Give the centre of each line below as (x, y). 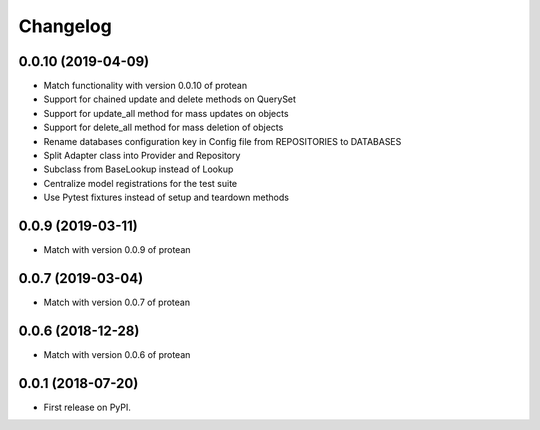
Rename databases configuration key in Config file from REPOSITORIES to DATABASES (222, 141)
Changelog (65, 26)
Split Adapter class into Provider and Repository (142, 156)
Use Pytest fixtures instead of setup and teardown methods (166, 197)
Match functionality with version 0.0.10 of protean (145, 86)
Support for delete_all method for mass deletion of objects (163, 127)
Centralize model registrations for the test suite (140, 183)
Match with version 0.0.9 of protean (117, 250)
